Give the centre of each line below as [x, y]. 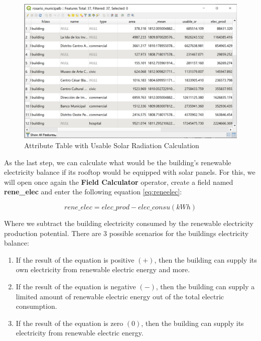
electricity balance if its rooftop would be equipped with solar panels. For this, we [130, 172]
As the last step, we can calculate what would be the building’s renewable [118, 162]
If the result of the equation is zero [70, 323]
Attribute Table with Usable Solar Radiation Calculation [112, 145]
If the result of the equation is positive [75, 259]
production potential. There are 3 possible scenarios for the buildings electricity [126, 233]
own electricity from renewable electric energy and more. [103, 269]
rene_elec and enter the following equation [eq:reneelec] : [93, 192]
